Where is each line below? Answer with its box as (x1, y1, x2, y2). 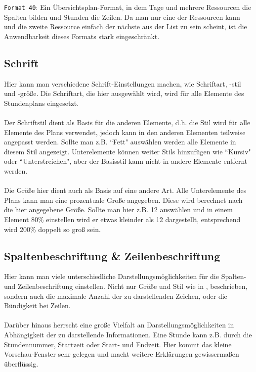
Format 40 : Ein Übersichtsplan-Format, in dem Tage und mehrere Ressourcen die (4, 2, 251, 12)
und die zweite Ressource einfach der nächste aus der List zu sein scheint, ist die (4, 21, 247, 32)
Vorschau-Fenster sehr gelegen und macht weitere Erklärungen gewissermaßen (4, 349, 239, 359)
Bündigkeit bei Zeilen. (4, 300, 71, 311)
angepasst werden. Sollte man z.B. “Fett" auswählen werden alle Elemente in (4, 137, 236, 147)
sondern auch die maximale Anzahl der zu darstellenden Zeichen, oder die (4, 290, 227, 301)
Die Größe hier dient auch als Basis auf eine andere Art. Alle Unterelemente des (4, 185, 247, 195)
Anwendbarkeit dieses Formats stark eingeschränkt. (4, 31, 160, 41)
